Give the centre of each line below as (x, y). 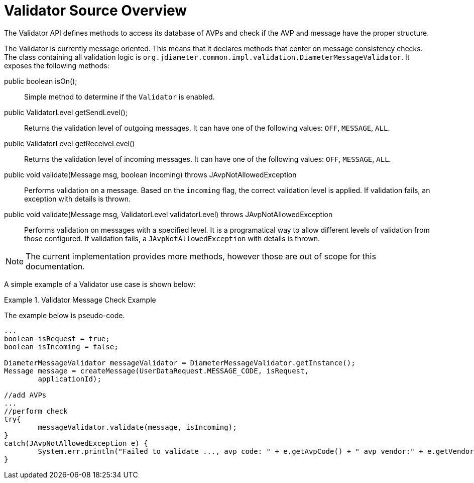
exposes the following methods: (57, 65)
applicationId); (70, 379)
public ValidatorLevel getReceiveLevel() (70, 143)
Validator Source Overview (96, 11)
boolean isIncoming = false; (61, 347)
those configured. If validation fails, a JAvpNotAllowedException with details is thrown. (172, 238)
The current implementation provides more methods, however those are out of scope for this (201, 256)
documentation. (55, 266)
